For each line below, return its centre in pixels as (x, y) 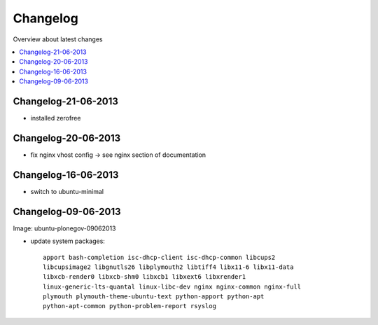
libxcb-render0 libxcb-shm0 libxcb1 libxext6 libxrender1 (145, 277)
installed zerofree (56, 118)
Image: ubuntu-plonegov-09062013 (64, 228)
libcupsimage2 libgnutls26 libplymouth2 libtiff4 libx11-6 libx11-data (168, 267)
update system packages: (68, 241)
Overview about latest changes (58, 39)
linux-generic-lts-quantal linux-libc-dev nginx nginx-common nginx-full (172, 286)
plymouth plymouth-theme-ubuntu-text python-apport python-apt (154, 297)
